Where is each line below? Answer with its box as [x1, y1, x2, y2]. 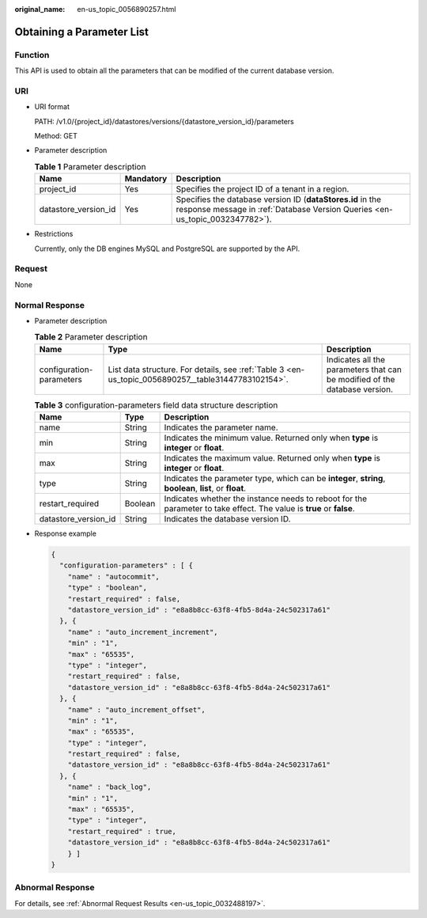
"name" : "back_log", [67, 783, 152, 791]
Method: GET [34, 131, 78, 141]
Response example [34, 529, 96, 538]
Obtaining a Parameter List [14, 25, 149, 39]
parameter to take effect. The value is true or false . [164, 503, 355, 514]
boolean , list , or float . [164, 483, 247, 494]
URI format [34, 102, 70, 112]
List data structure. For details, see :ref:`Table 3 [108, 364, 285, 375]
